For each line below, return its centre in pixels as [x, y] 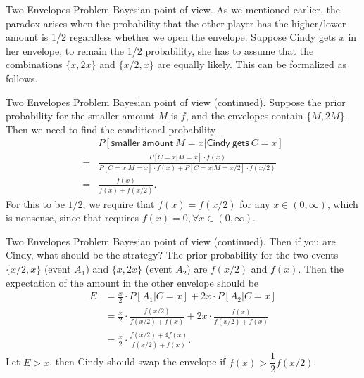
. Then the [321, 269]
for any [255, 203]
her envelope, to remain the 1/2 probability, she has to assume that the [160, 50]
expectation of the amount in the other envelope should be [132, 282]
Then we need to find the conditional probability [111, 129]
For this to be [35, 203]
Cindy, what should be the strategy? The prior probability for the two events [172, 255]
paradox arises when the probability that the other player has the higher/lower [176, 23]
